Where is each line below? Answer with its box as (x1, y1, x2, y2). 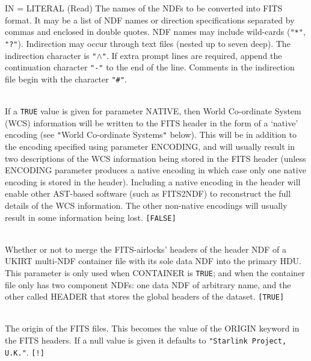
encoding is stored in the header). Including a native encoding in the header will (5, 175, 301, 188)
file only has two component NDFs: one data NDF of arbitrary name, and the (5, 278, 291, 291)
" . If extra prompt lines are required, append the (102, 49, 282, 61)
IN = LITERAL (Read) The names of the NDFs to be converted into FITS (5, 2, 283, 14)
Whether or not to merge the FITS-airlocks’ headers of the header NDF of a (5, 242, 287, 255)
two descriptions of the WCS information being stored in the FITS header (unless (5, 152, 306, 164)
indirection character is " (5, 49, 97, 61)
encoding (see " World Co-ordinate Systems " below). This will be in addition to (5, 128, 297, 141)
